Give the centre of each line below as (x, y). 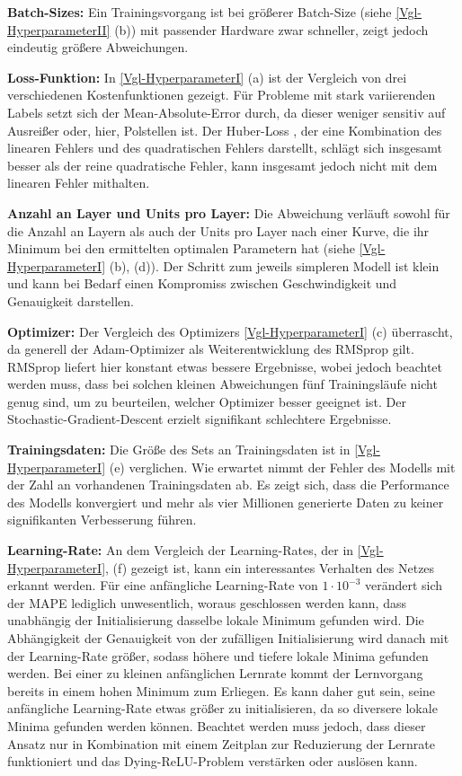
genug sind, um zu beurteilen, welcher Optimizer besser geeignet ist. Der (207, 401)
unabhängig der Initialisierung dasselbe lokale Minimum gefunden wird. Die (216, 620)
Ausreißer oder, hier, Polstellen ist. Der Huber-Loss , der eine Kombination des (225, 130)
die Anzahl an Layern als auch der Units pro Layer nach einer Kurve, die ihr (218, 230)
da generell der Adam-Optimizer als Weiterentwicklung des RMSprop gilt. (211, 349)
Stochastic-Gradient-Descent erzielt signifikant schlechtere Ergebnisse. (200, 419)
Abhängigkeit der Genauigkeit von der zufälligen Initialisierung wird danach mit (228, 638)
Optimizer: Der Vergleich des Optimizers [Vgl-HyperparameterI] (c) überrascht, (230, 331)
